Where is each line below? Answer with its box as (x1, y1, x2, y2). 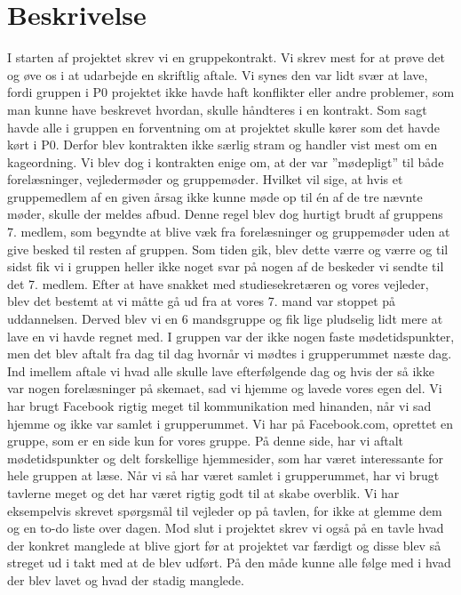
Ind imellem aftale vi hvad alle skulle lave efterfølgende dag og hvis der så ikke (7, 361, 434, 380)
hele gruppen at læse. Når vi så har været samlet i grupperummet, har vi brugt (7, 466, 440, 485)
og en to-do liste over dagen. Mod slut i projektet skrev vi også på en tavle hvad (7, 519, 444, 537)
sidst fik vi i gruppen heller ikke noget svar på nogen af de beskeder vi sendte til (7, 257, 444, 276)
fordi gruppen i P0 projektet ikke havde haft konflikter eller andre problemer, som (7, 83, 455, 101)
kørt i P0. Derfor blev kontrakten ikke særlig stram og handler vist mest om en (7, 135, 438, 154)
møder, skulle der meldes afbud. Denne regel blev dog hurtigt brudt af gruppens (7, 205, 443, 223)
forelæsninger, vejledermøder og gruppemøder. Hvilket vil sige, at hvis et (7, 170, 403, 189)
